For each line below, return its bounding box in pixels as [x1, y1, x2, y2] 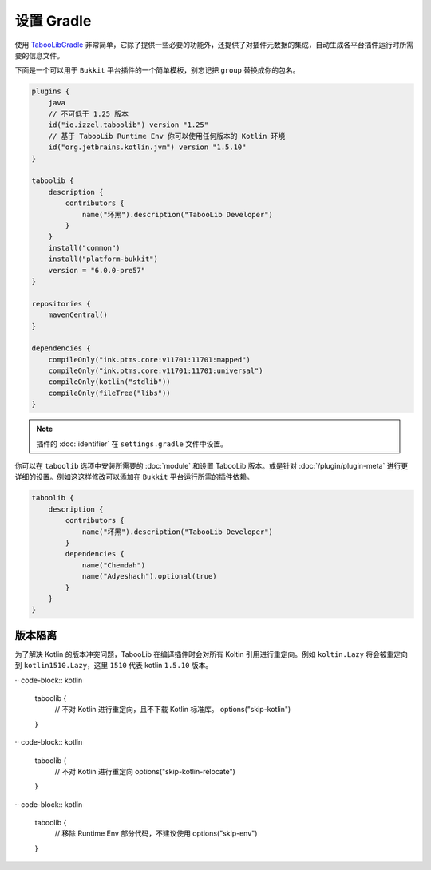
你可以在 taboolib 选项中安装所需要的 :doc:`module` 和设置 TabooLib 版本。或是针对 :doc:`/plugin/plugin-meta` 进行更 [14, 461, 409, 471]
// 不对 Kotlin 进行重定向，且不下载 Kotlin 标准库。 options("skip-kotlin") [54, 705, 291, 714]
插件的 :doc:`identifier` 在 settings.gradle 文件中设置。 [36, 439, 227, 449]
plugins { [31, 87, 70, 96]
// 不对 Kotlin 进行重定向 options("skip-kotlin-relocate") [54, 766, 235, 776]
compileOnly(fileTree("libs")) [48, 388, 171, 397]
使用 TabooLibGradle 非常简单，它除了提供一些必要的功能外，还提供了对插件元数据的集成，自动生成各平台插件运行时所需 [14, 40, 414, 49]
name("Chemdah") [81, 560, 146, 570]
